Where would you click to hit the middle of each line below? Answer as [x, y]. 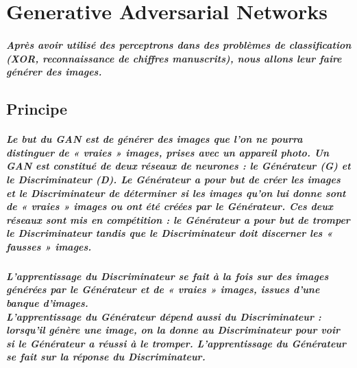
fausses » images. [49, 246]
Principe [37, 109]
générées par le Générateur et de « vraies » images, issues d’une [163, 289]
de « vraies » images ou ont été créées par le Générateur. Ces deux [170, 206]
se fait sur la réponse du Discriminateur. [106, 357]
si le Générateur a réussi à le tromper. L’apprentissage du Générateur [176, 343]
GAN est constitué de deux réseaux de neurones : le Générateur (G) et [178, 166]
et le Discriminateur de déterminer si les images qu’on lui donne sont [176, 193]
